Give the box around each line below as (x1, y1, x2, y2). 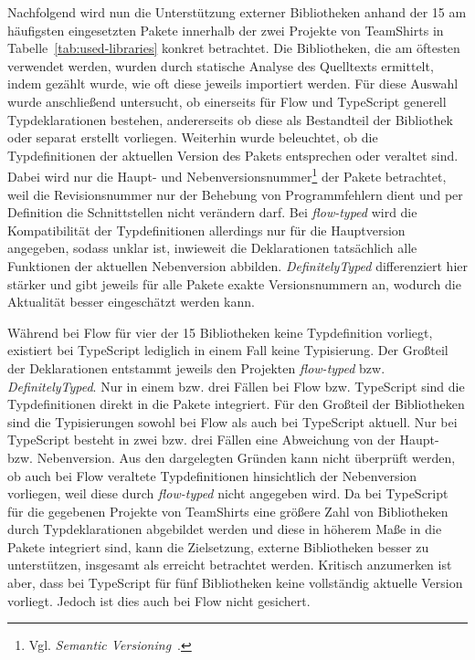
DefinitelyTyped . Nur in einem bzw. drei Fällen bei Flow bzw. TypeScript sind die (7, 376, 465, 395)
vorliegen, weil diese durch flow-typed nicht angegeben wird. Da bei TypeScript (7, 484, 449, 503)
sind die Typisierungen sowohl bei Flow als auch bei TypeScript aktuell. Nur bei (7, 412, 458, 431)
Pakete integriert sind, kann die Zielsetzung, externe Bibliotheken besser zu (7, 537, 429, 556)
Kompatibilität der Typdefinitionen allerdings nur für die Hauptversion (7, 220, 406, 239)
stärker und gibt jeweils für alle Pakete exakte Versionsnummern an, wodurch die (7, 274, 461, 293)
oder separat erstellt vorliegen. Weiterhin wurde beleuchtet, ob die (7, 128, 378, 147)
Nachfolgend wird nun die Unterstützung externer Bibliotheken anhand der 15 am (7, 3, 467, 21)
